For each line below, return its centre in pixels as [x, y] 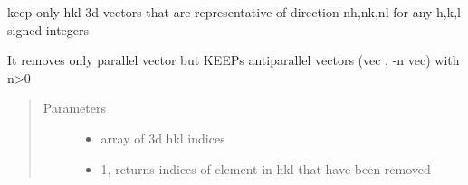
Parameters [74, 108]
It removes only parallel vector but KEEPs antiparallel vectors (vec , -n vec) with [234, 60]
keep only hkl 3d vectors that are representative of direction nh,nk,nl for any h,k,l [234, 12]
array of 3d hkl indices [163, 138]
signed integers [48, 29]
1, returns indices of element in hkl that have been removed [266, 168]
